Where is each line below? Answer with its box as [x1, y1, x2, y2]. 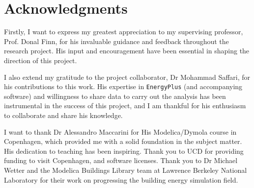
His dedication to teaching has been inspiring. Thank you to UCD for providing [4, 145, 244, 156]
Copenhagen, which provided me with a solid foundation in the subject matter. [4, 136, 242, 146]
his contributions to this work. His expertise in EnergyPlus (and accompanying [4, 81, 243, 92]
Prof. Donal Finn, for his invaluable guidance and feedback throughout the [4, 36, 229, 46]
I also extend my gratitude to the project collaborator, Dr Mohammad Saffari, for [4, 71, 251, 82]
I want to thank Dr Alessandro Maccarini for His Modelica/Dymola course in [4, 126, 237, 137]
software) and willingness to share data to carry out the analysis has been [4, 91, 226, 101]
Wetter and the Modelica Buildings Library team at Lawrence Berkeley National [4, 164, 247, 175]
